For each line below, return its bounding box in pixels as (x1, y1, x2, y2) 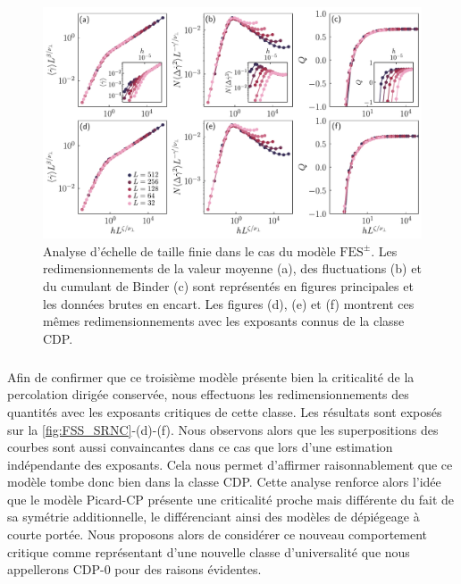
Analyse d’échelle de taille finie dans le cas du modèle (43, 241, 336, 260)
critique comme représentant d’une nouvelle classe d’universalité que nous (7, 542, 410, 561)
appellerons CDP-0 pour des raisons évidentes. (7, 560, 262, 579)
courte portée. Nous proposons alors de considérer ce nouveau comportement (7, 525, 428, 544)
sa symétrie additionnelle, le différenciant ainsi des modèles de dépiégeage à (7, 507, 420, 526)
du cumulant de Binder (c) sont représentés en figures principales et (43, 276, 414, 295)
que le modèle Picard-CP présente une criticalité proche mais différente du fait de (7, 489, 455, 508)
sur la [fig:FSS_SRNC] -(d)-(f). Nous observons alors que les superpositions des (7, 420, 439, 438)
